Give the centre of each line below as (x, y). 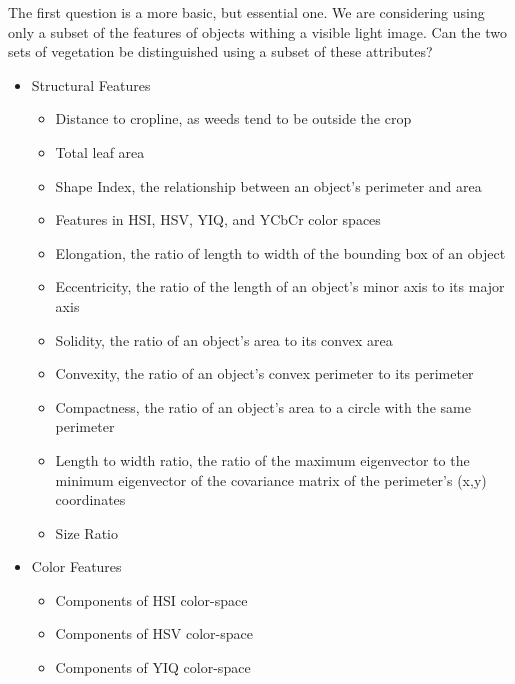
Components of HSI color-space (151, 599)
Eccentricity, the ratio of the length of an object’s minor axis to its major (280, 286)
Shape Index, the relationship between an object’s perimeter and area (268, 185)
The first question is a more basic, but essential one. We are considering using (246, 12)
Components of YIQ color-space (153, 667)
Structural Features (91, 84)
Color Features (76, 566)
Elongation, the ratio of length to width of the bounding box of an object (280, 252)
